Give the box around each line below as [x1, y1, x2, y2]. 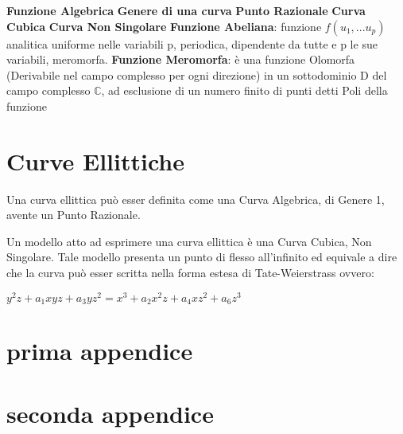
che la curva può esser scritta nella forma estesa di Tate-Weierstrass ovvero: [6, 264, 374, 281]
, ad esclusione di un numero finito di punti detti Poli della [101, 82, 388, 99]
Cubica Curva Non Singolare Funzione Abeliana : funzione [6, 18, 322, 34]
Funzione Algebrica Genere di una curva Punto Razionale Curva [6, 2, 366, 18]
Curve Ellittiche [6, 144, 185, 177]
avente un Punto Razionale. [6, 206, 141, 223]
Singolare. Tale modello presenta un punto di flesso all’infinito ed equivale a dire [6, 248, 397, 265]
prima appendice [6, 334, 193, 367]
